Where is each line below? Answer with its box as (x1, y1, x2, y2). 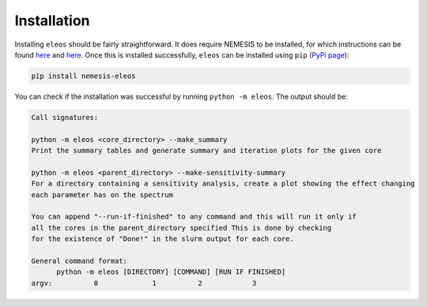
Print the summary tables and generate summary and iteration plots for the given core (31, 146, 382, 155)
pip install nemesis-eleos (31, 71, 136, 80)
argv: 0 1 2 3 (31, 279, 257, 287)
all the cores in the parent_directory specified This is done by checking (31, 223, 332, 232)
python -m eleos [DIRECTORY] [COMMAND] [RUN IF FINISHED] (56, 268, 286, 276)
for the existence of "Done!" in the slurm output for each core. (31, 234, 294, 244)
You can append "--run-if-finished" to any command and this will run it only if (31, 212, 357, 221)
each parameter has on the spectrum (31, 190, 174, 199)
